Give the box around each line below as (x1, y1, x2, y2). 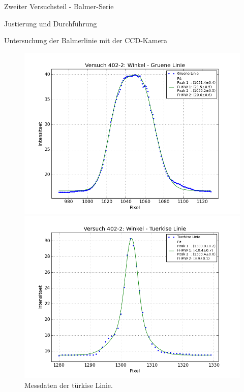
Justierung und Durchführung (4, 18, 97, 28)
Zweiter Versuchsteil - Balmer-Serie (4, 1, 114, 11)
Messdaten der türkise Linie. (24, 379, 113, 390)
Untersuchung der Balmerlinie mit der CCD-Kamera (4, 35, 168, 46)
